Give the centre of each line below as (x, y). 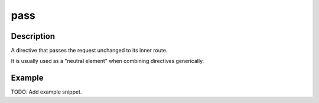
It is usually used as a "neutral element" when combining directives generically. (108, 61)
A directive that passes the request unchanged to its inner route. (89, 51)
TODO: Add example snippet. (46, 92)
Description (33, 36)
